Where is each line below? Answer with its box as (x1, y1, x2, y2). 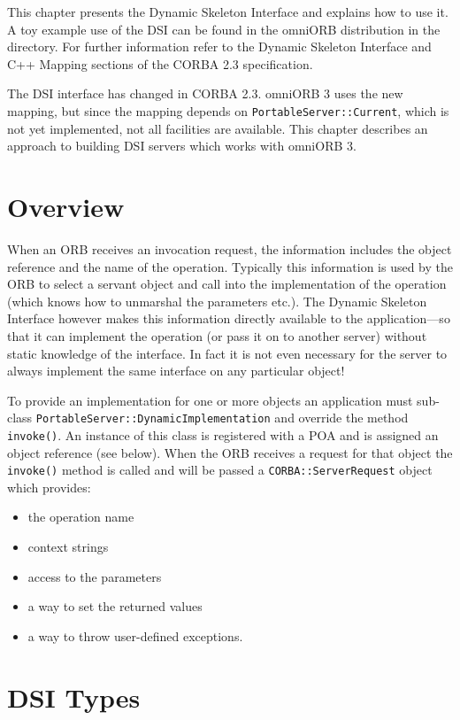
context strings (27, 538, 109, 556)
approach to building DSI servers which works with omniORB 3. (7, 136, 356, 155)
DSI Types (7, 678, 141, 715)
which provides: (7, 477, 91, 496)
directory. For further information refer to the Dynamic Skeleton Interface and (7, 37, 432, 56)
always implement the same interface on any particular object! (7, 361, 345, 380)
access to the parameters (27, 567, 162, 585)
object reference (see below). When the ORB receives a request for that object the (7, 443, 453, 461)
